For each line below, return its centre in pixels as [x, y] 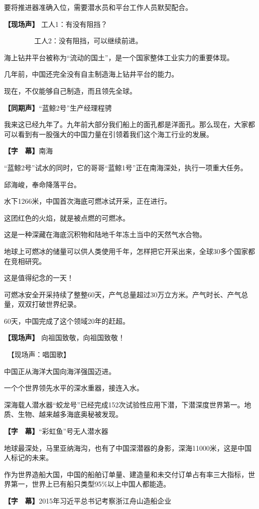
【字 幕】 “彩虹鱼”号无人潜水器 [56, 431]
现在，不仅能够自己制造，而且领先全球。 [70, 90]
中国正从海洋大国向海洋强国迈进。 [60, 371]
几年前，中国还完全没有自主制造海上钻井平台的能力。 [91, 74]
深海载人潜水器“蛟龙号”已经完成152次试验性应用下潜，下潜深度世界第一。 [124, 404]
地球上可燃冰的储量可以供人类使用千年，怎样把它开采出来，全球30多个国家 [126, 251]
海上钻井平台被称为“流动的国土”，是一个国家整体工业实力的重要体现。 [119, 57]
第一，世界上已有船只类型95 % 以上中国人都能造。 [90, 484]
